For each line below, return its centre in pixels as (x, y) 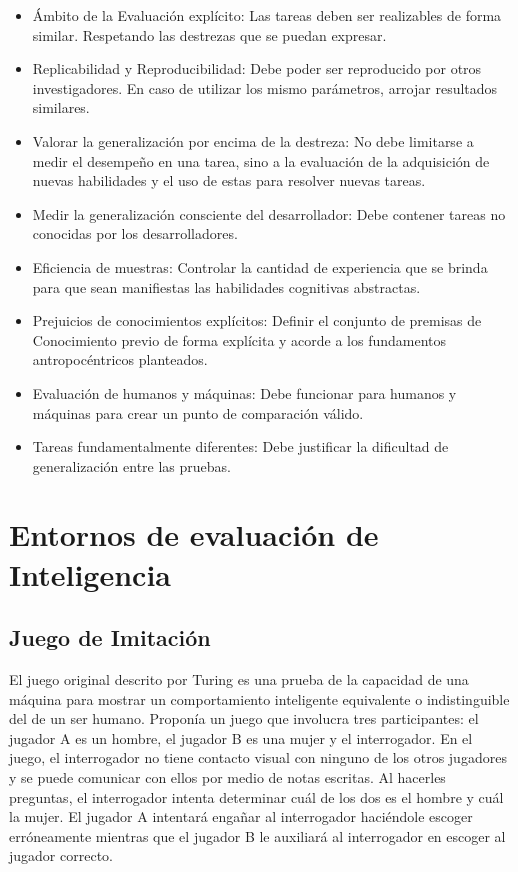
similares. (61, 107)
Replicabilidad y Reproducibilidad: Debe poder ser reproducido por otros (257, 68)
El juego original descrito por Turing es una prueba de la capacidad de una (239, 679)
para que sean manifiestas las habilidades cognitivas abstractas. (226, 286)
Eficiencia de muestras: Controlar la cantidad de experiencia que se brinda (260, 266)
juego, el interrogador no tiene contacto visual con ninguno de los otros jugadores (258, 757)
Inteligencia (90, 573)
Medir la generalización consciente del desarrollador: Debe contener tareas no (269, 213)
